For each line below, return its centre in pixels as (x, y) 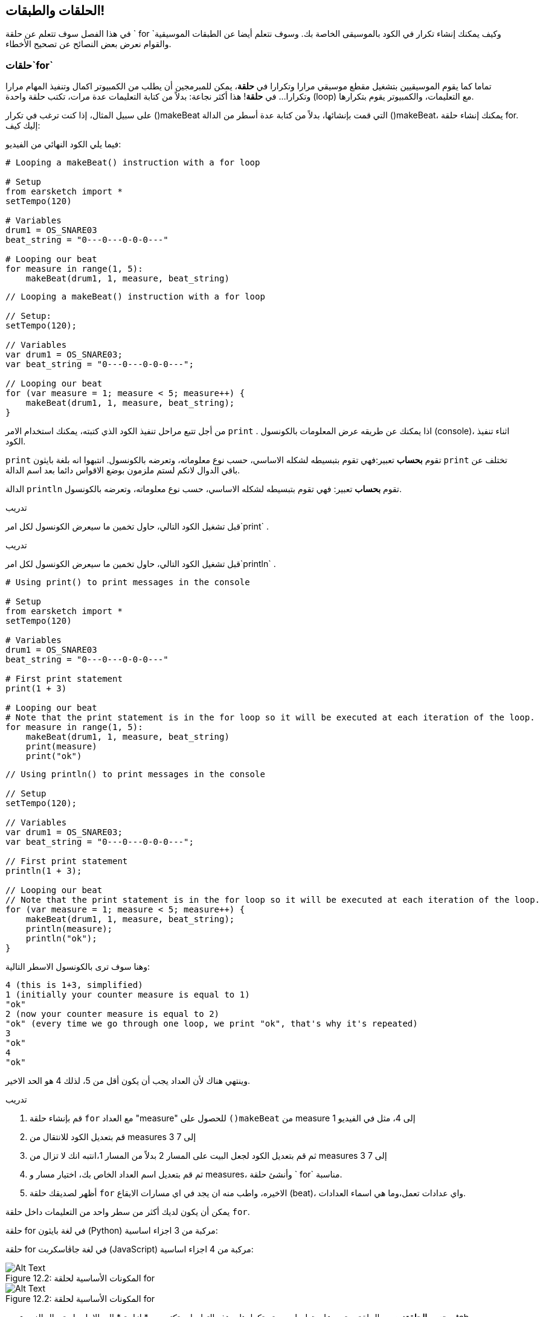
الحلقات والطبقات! (55, 11)
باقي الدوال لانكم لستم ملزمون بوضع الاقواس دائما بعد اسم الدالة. (123, 470)
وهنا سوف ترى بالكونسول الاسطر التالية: (78, 967)
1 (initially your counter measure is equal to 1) (128, 995)
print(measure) (61, 747)
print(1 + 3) (36, 689)
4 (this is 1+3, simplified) (74, 985)
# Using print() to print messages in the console (128, 582)
